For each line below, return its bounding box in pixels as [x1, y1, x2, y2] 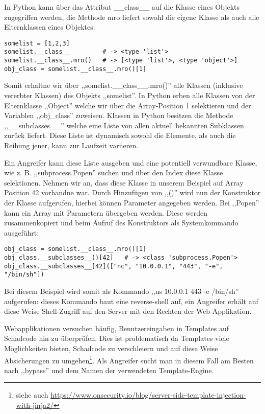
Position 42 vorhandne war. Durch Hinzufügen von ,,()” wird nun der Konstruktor [4, 187, 261, 198]
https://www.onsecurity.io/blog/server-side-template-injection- [50, 389, 246, 400]
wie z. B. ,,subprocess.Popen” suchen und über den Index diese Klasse [4, 167, 223, 178]
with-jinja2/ [16, 399, 54, 410]
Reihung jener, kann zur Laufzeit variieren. [4, 140, 139, 150]
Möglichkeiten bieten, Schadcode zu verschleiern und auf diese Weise [4, 342, 218, 353]
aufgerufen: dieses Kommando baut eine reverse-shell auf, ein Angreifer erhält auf [4, 295, 258, 306]
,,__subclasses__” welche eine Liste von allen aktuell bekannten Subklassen [4, 120, 244, 130]
